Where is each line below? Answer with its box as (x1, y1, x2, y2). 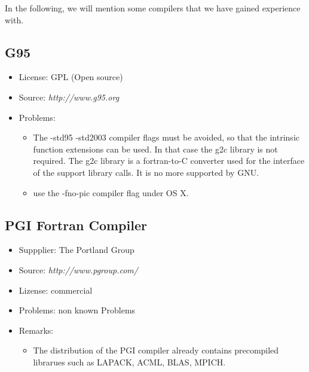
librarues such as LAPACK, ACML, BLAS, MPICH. (33, 355, 226, 368)
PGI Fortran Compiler (5, 215, 147, 234)
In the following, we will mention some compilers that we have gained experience (5, 2, 301, 14)
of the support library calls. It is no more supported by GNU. (33, 166, 259, 178)
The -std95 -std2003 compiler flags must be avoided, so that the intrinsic (33, 131, 299, 144)
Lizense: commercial (19, 283, 93, 296)
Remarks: (19, 324, 54, 336)
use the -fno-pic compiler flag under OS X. (33, 186, 189, 199)
